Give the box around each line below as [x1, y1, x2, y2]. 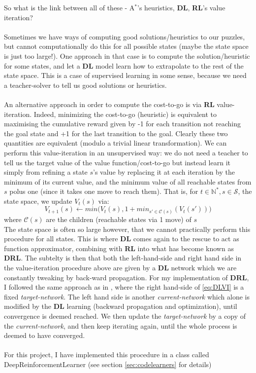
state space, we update [4, 195, 72, 206]
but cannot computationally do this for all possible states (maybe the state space [4, 41, 249, 51]
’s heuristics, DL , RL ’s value [137, 2, 225, 12]
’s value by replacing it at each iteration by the [93, 167, 235, 177]
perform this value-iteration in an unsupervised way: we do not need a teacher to [4, 147, 248, 157]
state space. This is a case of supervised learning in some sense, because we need [4, 70, 247, 80]
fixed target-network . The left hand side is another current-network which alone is [4, 291, 250, 301]
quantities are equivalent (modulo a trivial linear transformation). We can [4, 138, 227, 148]
